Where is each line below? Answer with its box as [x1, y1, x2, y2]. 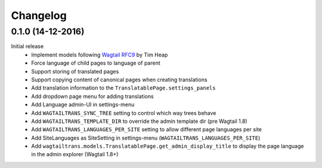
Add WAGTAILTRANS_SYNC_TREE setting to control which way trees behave [31, 109, 216, 116]
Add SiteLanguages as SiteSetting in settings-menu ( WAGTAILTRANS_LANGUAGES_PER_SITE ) [31, 134, 261, 141]
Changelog [11, 9, 67, 22]
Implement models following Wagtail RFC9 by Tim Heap [31, 51, 168, 58]
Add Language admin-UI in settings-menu [31, 101, 135, 108]
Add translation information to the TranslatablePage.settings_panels [31, 84, 216, 91]
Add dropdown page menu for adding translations [31, 93, 154, 100]
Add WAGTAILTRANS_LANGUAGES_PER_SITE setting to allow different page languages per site [31, 126, 262, 133]
